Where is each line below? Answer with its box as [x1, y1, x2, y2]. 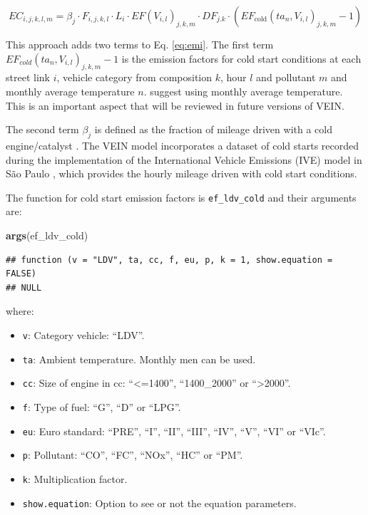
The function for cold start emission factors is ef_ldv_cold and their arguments [6, 189, 357, 204]
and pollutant [256, 70, 316, 85]
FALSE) [6, 269, 36, 279]
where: [6, 303, 34, 318]
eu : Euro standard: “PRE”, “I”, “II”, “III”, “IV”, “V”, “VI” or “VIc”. [22, 423, 326, 438]
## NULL [6, 282, 42, 293]
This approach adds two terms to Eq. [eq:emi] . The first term [6, 37, 274, 51]
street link [6, 70, 50, 85]
